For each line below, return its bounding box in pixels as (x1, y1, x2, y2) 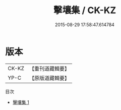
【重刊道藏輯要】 (29, 65, 70, 72)
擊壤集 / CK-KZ (53, 5, 116, 16)
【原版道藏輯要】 (29, 74, 70, 81)
